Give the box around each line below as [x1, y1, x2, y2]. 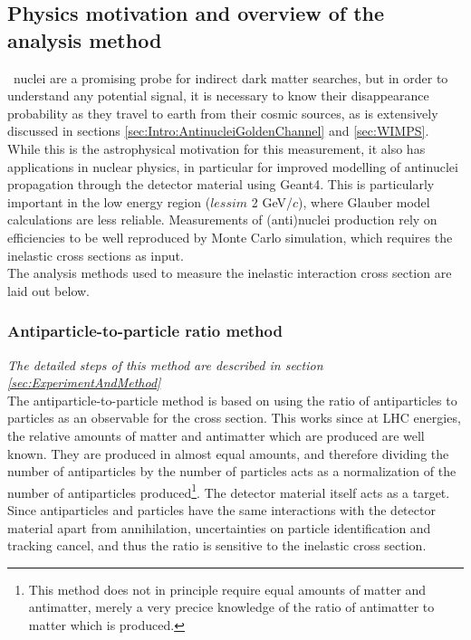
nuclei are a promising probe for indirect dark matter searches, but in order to [13, 68, 448, 87]
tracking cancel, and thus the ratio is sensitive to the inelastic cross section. [7, 536, 427, 555]
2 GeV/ [251, 192, 293, 211]
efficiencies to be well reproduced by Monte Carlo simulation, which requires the [7, 227, 453, 246]
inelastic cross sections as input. [7, 245, 184, 264]
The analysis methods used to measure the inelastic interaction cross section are [7, 263, 452, 282]
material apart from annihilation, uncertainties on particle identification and [7, 518, 431, 537]
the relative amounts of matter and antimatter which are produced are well [7, 425, 425, 444]
